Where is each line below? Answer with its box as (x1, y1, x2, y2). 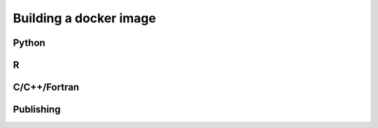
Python (13, 37, 45, 49)
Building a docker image (13, 10, 157, 26)
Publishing (13, 104, 61, 115)
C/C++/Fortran (13, 81, 80, 93)
